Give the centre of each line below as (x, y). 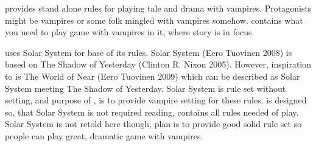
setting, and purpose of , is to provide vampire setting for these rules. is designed (156, 100)
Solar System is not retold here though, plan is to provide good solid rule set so (153, 124)
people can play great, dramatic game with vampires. (104, 135)
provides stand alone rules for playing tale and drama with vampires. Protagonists (158, 8)
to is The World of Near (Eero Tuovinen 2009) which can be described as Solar (153, 76)
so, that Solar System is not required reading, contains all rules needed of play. (152, 112)
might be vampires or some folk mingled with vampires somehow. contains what (154, 20)
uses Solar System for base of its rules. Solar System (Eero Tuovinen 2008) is (149, 52)
